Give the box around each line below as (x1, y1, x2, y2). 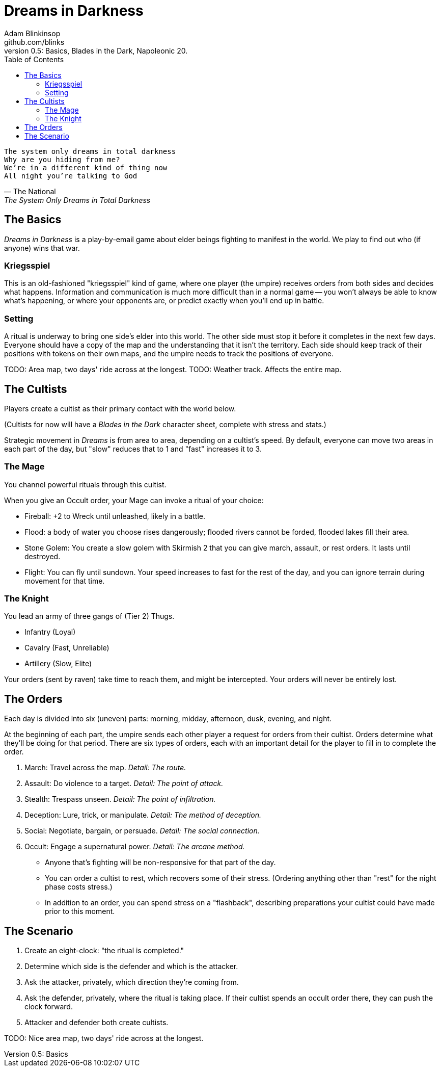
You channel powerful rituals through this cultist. (4, 480, 167, 489)
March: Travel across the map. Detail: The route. (24, 763, 186, 772)
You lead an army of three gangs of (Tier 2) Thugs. (4, 612, 175, 621)
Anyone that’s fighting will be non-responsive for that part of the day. (45, 858, 276, 867)
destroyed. (24, 552, 61, 561)
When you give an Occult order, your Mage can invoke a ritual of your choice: (4, 495, 264, 505)
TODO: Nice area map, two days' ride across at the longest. (4, 1034, 204, 1043)
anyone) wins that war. (4, 243, 80, 252)
